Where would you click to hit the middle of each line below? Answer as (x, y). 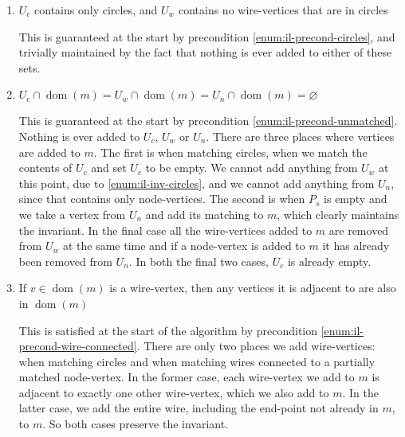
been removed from (65, 261)
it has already (356, 246)
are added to (49, 152)
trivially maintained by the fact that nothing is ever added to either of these (205, 52)
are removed (359, 230)
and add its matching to (204, 214)
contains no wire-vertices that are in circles (283, 10)
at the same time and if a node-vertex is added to (184, 246)
